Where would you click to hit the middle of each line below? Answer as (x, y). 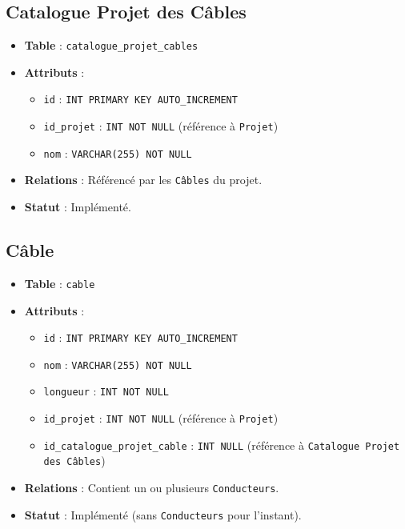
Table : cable (60, 283)
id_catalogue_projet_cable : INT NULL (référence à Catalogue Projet (222, 445)
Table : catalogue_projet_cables (111, 45)
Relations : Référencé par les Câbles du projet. (143, 180)
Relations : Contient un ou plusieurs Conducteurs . (152, 488)
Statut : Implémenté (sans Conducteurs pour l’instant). (163, 514)
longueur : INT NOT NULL (106, 391)
